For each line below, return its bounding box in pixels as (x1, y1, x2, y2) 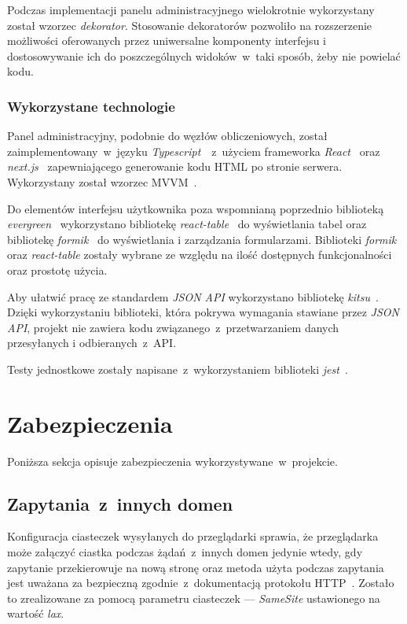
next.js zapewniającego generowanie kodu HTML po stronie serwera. (7, 158, 343, 175)
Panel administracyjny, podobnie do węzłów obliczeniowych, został (7, 127, 328, 144)
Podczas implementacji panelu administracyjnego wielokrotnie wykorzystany (7, 2, 375, 17)
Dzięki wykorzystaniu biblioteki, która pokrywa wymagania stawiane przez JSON (7, 304, 399, 320)
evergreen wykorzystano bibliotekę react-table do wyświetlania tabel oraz (7, 216, 367, 232)
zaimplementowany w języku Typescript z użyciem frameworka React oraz (7, 142, 380, 159)
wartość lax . (7, 605, 64, 622)
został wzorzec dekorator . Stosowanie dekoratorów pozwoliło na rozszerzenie (7, 17, 372, 33)
